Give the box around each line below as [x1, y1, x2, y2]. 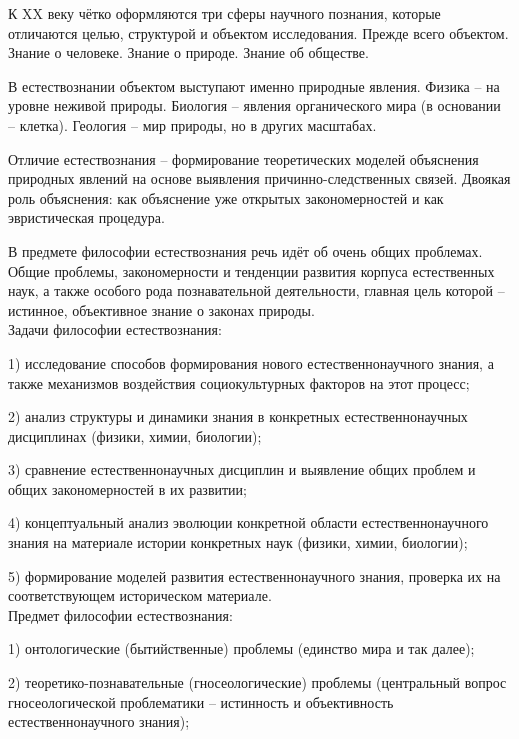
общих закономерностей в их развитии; [8, 478, 247, 499]
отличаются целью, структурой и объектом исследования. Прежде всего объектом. [8, 22, 509, 43]
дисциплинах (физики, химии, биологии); [8, 425, 262, 446]
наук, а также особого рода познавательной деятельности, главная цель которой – [8, 280, 505, 301]
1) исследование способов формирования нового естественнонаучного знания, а [8, 352, 494, 373]
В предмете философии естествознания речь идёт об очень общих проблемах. [8, 240, 483, 261]
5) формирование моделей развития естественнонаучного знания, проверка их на [8, 565, 501, 586]
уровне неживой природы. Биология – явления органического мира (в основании [8, 95, 501, 116]
